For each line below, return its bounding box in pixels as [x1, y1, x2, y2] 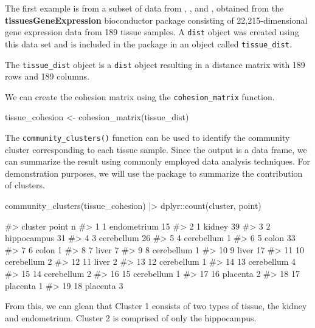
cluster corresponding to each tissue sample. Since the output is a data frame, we [5, 143, 307, 155]
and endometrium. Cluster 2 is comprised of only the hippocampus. [5, 311, 257, 324]
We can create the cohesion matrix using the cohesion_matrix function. [5, 90, 275, 103]
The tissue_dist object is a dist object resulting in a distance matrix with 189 [5, 58, 305, 70]
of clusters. [5, 179, 45, 191]
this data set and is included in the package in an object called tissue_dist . [5, 37, 292, 50]
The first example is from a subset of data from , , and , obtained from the [5, 2, 284, 14]
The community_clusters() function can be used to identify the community [5, 131, 290, 143]
